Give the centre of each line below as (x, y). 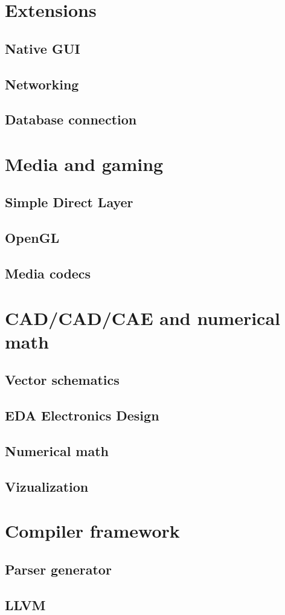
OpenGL (32, 238)
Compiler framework (92, 531)
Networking (42, 84)
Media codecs (48, 273)
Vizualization (47, 486)
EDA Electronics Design (82, 415)
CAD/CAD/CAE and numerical (143, 317)
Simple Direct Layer (69, 202)
